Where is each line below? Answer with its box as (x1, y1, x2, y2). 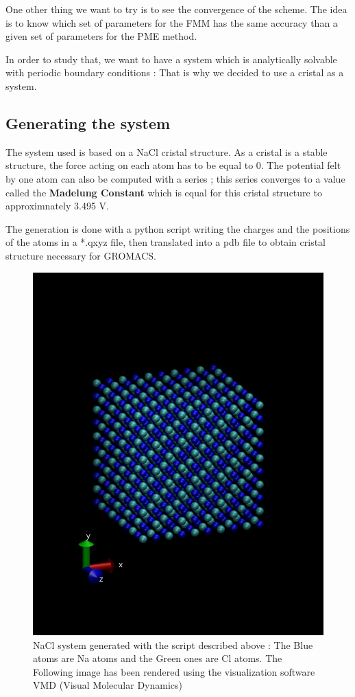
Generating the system (5, 112, 171, 133)
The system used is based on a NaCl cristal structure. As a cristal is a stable (5, 144, 328, 159)
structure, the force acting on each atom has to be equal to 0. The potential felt (5, 158, 341, 172)
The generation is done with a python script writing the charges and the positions (5, 221, 350, 236)
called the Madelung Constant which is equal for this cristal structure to (5, 185, 322, 199)
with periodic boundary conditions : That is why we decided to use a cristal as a (5, 65, 344, 80)
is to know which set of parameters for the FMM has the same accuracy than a (5, 15, 338, 30)
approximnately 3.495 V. (5, 198, 109, 213)
